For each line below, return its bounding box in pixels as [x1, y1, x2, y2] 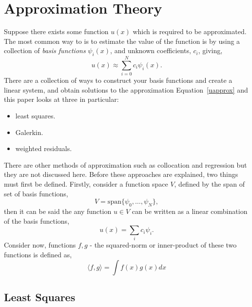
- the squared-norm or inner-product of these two [90, 240, 237, 250]
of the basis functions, [4, 215, 70, 226]
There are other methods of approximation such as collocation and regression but [4, 159, 247, 170]
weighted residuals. [15, 143, 72, 153]
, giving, [198, 45, 223, 56]
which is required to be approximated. [133, 26, 247, 37]
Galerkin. [15, 127, 43, 137]
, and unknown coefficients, [110, 45, 191, 56]
